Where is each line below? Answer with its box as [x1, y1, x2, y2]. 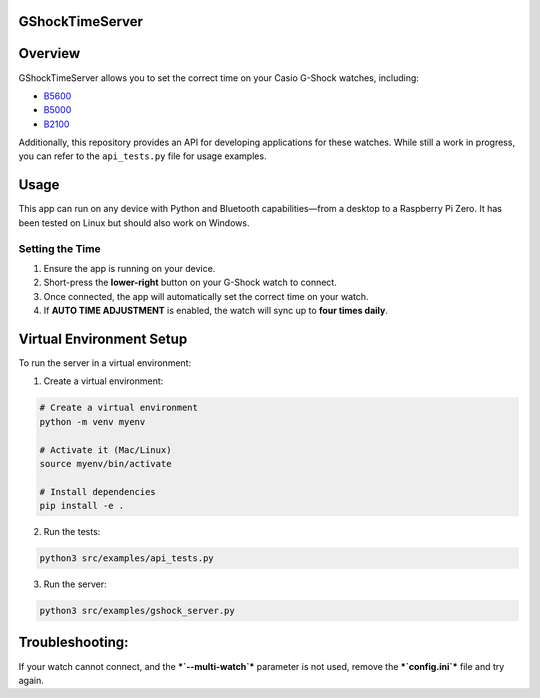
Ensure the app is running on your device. [43, 262, 216, 274]
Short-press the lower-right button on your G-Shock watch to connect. [43, 276, 337, 289]
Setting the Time [18, 241, 101, 255]
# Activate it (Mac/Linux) [39, 444, 172, 455]
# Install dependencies [39, 486, 157, 497]
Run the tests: [43, 526, 101, 538]
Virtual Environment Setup [18, 330, 188, 347]
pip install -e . [39, 500, 125, 512]
